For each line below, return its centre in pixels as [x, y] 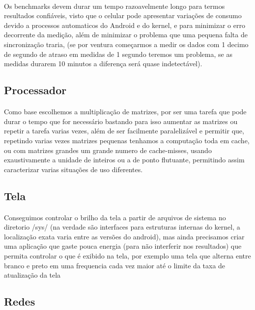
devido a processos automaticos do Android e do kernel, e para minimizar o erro [125, 25]
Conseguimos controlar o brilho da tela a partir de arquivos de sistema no [115, 217]
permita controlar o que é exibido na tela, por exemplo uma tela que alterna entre [127, 256]
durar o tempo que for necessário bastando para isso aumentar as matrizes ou [121, 121]
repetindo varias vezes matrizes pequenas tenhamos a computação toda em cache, [127, 140]
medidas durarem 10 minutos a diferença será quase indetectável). [103, 64]
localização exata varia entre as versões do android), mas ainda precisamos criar [124, 236]
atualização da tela [32, 275]
